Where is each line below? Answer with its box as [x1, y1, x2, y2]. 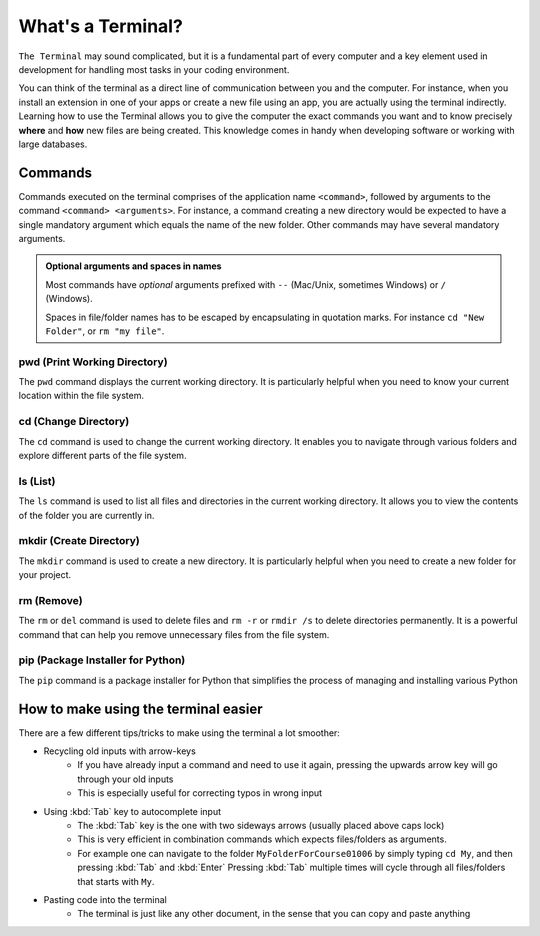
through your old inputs [77, 773, 174, 785]
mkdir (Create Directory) [18, 534, 140, 548]
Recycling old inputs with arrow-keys [43, 745, 197, 757]
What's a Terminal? [18, 15, 184, 37]
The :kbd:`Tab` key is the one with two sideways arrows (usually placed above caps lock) [77, 819, 445, 831]
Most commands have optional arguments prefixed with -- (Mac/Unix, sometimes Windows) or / [45, 278, 447, 290]
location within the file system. [18, 390, 145, 402]
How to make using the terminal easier [18, 700, 264, 717]
